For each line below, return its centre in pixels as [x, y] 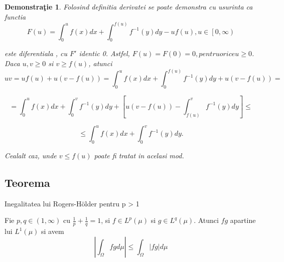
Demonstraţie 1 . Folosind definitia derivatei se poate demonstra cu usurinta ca [129, 7]
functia [15, 16]
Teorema [27, 182]
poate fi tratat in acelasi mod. [139, 155]
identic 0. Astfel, [104, 53]
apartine [243, 220]
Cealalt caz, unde [31, 155]
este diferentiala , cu [36, 53]
